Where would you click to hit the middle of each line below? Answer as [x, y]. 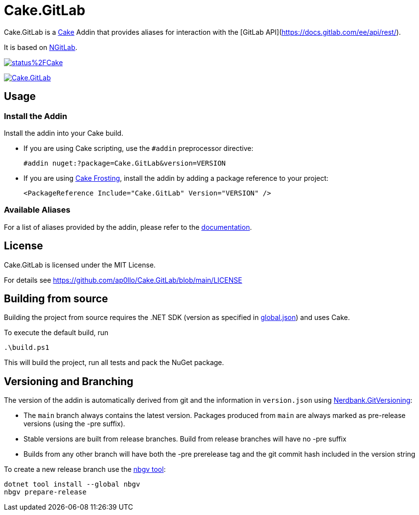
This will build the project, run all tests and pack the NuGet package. [114, 363]
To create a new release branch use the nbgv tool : [85, 469]
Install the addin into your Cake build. [64, 133]
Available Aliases [37, 210]
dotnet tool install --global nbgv [72, 484]
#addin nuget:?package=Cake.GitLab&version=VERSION [125, 163]
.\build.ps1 [27, 348]
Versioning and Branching [69, 381]
